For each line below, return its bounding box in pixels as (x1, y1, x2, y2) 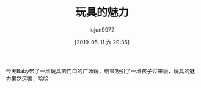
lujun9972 (89, 25, 115, 33)
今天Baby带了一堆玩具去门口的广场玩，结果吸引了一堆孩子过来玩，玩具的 (5, 67, 190, 75)
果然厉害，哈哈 (10, 75, 49, 82)
